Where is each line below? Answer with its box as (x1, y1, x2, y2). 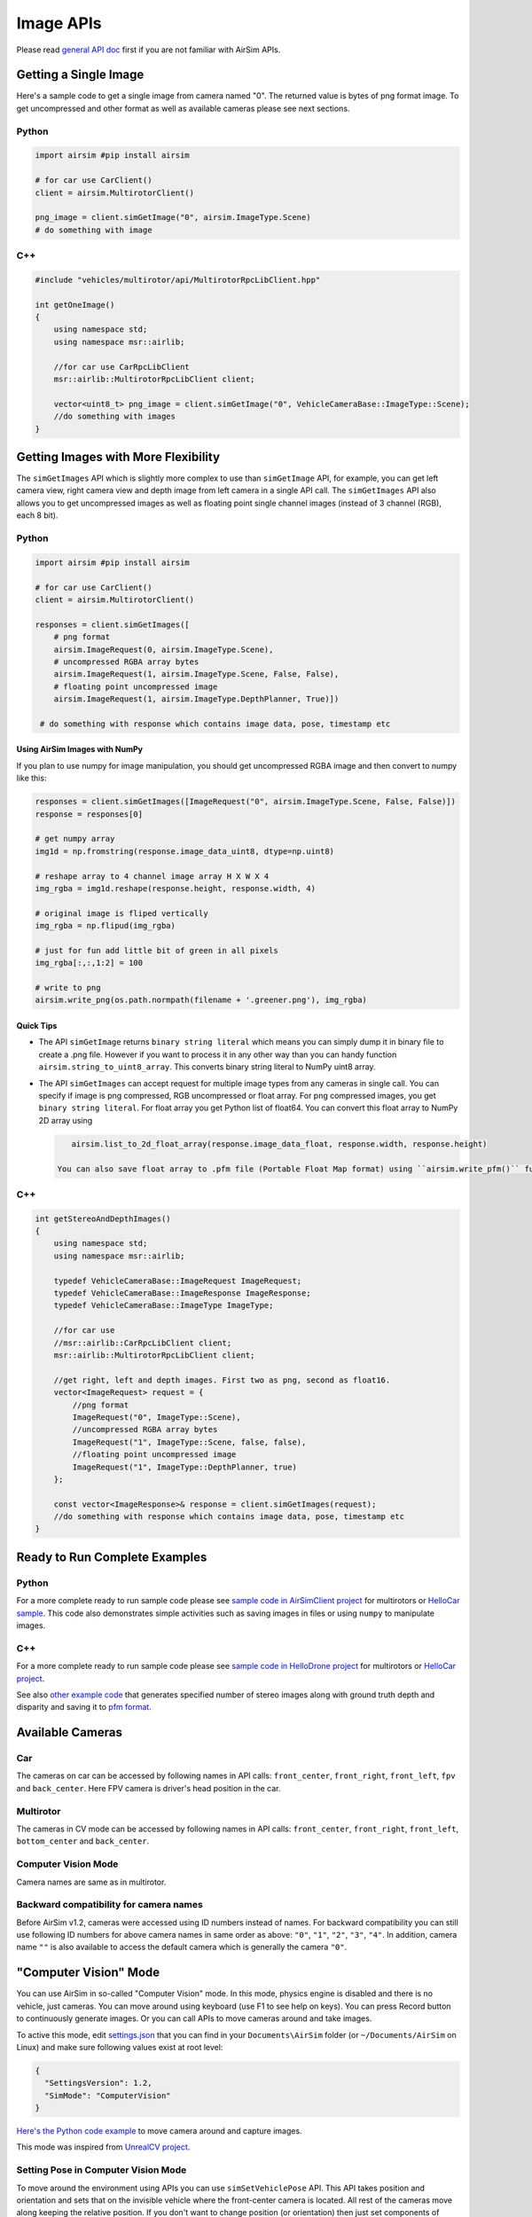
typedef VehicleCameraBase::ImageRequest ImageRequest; (53, 1275, 302, 1286)
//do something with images (53, 411, 176, 421)
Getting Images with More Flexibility (16, 449, 221, 465)
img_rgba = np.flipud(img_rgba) (35, 920, 176, 931)
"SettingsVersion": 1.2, (44, 2078, 153, 2088)
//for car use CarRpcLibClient (53, 362, 190, 372)
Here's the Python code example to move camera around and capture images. (16, 2126, 302, 2136)
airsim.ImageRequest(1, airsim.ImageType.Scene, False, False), (53, 670, 340, 679)
